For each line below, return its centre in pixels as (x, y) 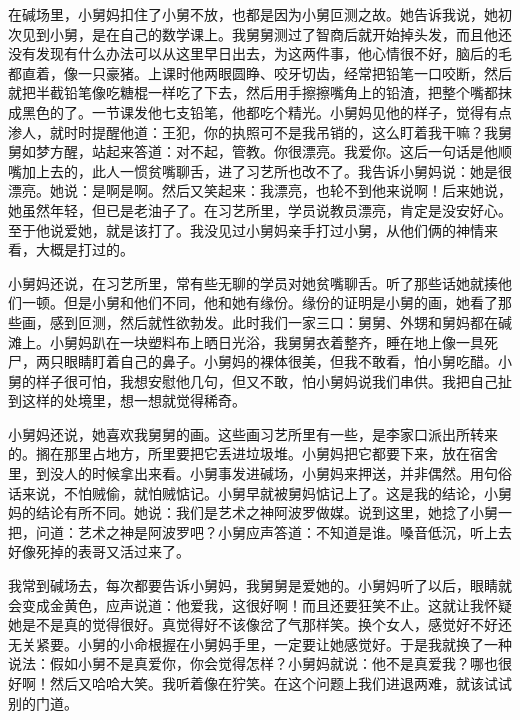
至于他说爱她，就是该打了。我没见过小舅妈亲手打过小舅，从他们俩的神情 (246, 229)
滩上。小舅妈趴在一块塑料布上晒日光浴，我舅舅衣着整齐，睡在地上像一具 (246, 341)
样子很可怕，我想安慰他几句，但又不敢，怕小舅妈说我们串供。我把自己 (266, 380)
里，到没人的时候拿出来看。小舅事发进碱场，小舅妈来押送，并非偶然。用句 (253, 473)
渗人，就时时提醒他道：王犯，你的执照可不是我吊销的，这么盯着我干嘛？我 (253, 131)
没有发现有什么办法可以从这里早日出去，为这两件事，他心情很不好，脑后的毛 (260, 53)
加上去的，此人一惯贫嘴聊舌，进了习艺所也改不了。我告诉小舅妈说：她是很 (266, 170)
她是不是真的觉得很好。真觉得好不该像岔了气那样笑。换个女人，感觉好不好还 (260, 624)
